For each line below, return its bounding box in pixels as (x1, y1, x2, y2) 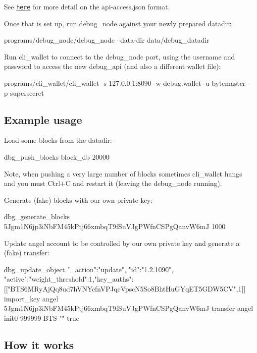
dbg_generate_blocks (4, 211, 70, 222)
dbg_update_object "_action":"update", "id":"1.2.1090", (4, 264, 173, 274)
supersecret (10, 87, 44, 98)
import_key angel (4, 293, 58, 303)
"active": (4, 274, 29, 284)
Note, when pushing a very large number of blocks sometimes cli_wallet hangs (4, 168, 242, 178)
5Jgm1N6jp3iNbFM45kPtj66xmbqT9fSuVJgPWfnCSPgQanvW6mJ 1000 (4, 221, 226, 231)
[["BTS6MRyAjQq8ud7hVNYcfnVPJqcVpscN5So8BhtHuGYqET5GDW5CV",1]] (4, 283, 246, 294)
